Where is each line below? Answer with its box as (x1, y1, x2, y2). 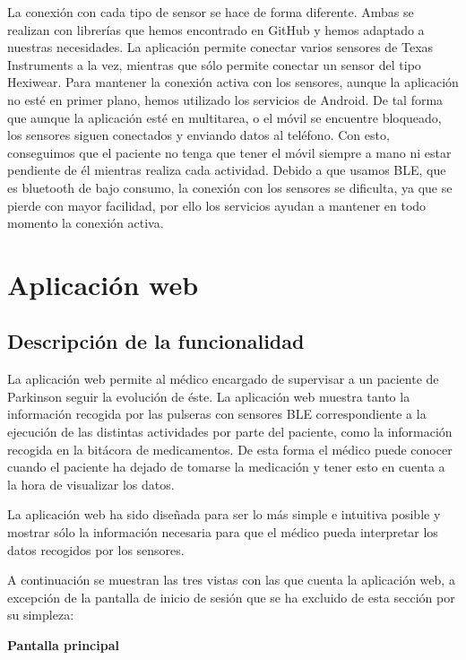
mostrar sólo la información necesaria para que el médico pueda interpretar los (7, 523, 438, 542)
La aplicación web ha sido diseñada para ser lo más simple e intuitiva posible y (7, 505, 441, 524)
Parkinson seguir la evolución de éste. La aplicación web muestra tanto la (7, 386, 410, 405)
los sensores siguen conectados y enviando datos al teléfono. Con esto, (7, 126, 390, 144)
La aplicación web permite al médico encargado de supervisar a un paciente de (7, 369, 439, 388)
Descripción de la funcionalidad (7, 327, 305, 355)
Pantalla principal (7, 636, 119, 655)
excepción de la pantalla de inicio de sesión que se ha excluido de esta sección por (7, 587, 455, 606)
